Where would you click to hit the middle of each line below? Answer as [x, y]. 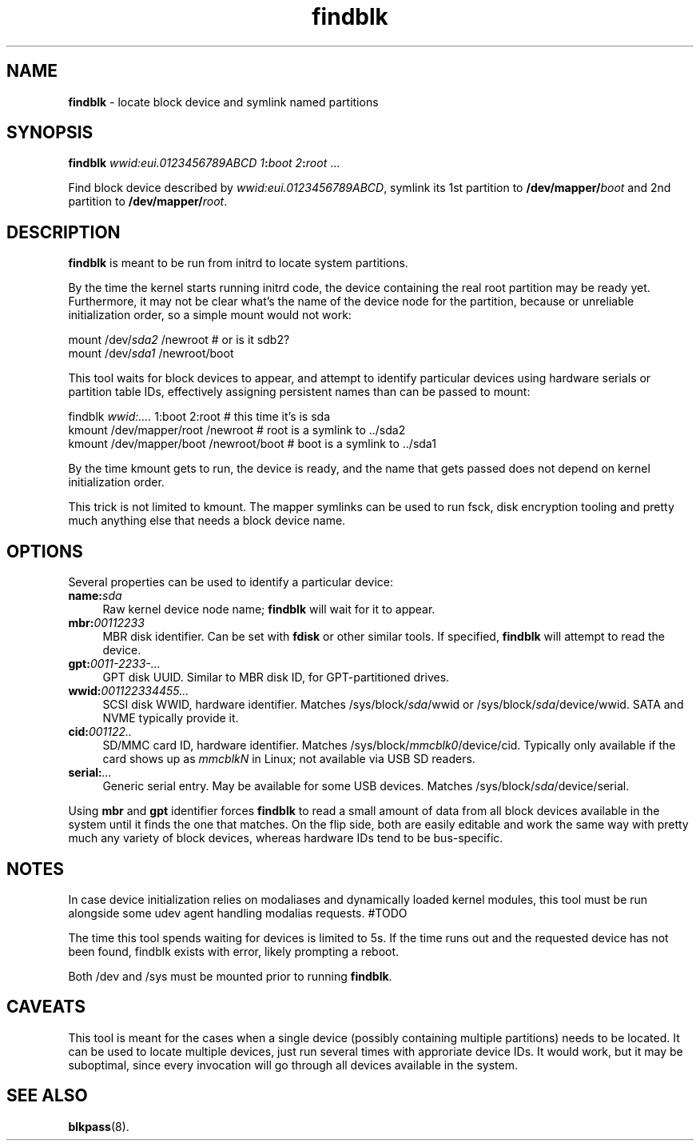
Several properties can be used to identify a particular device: [231, 582]
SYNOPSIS [50, 133]
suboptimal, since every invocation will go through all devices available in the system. [293, 1065]
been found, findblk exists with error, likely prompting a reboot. [234, 951]
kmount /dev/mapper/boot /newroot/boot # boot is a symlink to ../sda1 [252, 444]
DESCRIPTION [64, 232]
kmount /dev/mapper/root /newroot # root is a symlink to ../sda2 [237, 430]
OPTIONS [45, 551]
